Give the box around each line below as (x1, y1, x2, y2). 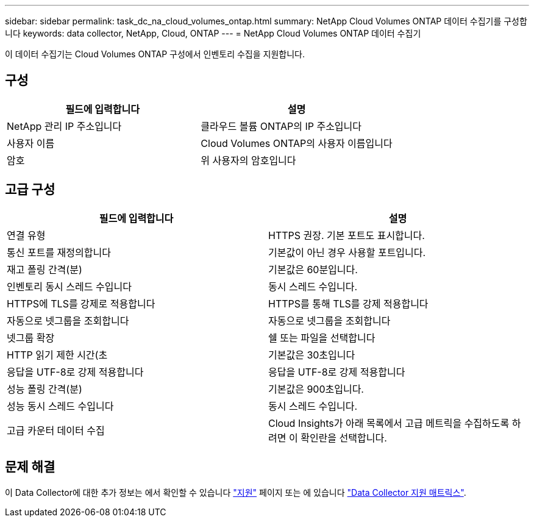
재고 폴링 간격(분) (7, 263, 82, 276)
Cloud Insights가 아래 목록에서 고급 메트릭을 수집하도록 (268, 417, 510, 429)
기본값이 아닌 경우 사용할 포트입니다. (268, 246, 426, 259)
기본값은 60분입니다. (268, 263, 358, 276)
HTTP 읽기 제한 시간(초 (7, 348, 108, 361)
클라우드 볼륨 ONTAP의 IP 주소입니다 (201, 120, 362, 132)
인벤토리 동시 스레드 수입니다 (7, 280, 132, 293)
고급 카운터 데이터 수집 (7, 424, 105, 437)
